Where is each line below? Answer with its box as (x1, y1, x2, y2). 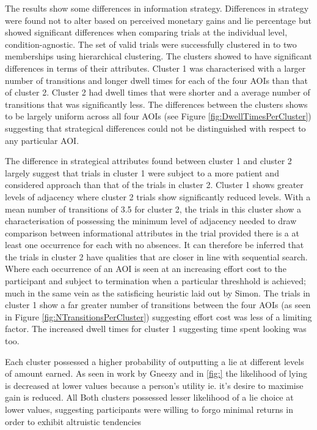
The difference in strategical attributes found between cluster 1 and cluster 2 (5, 154, 292, 167)
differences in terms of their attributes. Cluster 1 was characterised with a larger (5, 61, 306, 74)
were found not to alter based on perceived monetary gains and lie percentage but (5, 13, 312, 26)
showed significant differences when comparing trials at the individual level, (5, 26, 288, 39)
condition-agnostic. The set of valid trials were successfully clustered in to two (5, 37, 297, 50)
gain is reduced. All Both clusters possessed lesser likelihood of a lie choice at (5, 391, 294, 404)
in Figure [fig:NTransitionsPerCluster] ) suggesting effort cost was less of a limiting (5, 310, 312, 323)
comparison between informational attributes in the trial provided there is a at (5, 226, 299, 239)
